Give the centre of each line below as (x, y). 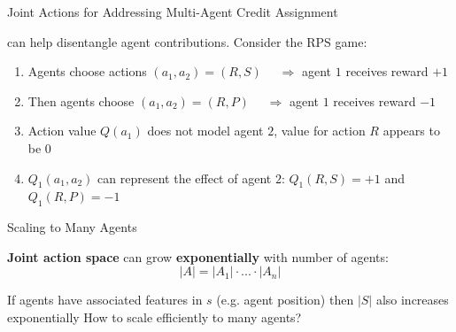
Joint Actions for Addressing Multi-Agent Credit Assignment (173, 12)
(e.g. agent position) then (285, 300)
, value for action (320, 131)
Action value (62, 131)
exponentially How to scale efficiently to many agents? (155, 317)
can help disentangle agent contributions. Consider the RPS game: (187, 41)
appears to (411, 131)
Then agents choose (81, 100)
